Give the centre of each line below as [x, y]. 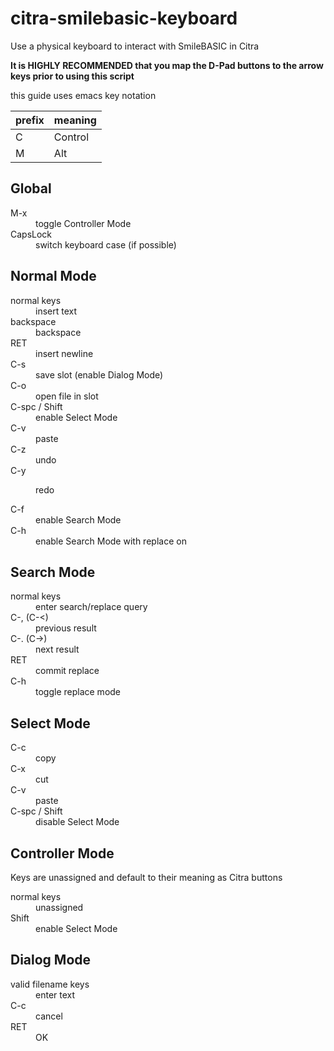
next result [57, 649]
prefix [30, 120]
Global [31, 188]
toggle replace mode [78, 692]
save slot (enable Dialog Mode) [99, 374]
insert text [56, 311]
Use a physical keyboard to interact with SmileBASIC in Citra [135, 46]
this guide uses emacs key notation [83, 95]
